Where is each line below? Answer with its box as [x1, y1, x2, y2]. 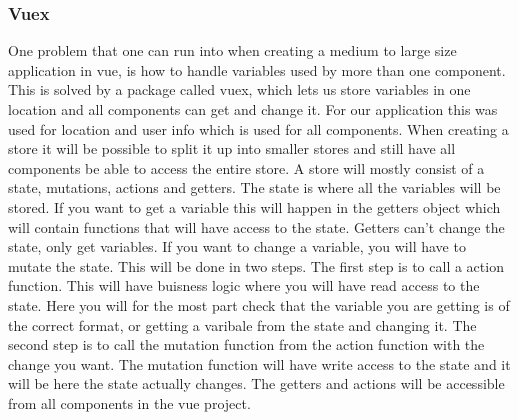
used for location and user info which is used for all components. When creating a [8, 118, 509, 139]
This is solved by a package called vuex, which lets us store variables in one [8, 79, 471, 100]
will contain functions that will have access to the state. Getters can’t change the [8, 216, 505, 237]
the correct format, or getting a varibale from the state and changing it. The [8, 314, 477, 335]
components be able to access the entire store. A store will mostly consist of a [8, 157, 485, 178]
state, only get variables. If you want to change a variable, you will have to [8, 236, 466, 257]
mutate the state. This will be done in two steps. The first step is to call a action [8, 255, 504, 276]
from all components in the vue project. [8, 392, 251, 413]
